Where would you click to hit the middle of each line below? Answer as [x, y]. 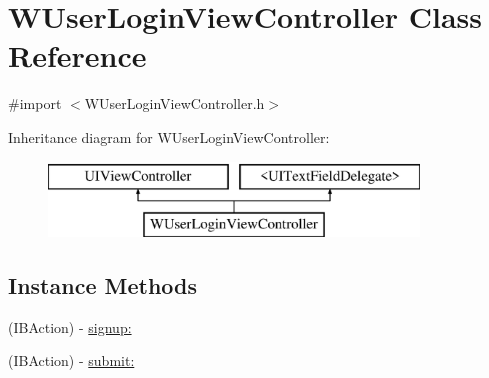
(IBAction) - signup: [70, 326]
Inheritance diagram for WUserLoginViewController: [169, 136]
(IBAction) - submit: [71, 360]
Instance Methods [102, 285]
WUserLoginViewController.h [174, 103]
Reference [77, 55]
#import [35, 103]
